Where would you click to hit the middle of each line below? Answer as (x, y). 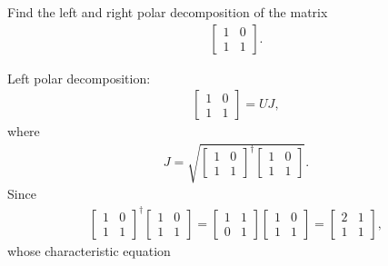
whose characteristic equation (89, 250)
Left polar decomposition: (79, 78)
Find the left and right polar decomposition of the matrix (168, 12)
